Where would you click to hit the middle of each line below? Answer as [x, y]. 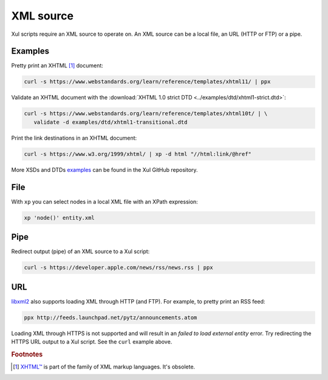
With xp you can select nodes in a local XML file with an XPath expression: [105, 202]
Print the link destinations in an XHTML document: [74, 138]
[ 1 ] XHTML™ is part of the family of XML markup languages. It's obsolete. [104, 367]
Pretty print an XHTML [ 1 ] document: [57, 66]
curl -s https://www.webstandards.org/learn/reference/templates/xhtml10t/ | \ [146, 114]
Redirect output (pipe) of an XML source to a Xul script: [80, 251]
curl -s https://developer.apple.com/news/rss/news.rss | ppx [118, 268]
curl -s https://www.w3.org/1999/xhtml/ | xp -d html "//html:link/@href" [138, 154]
